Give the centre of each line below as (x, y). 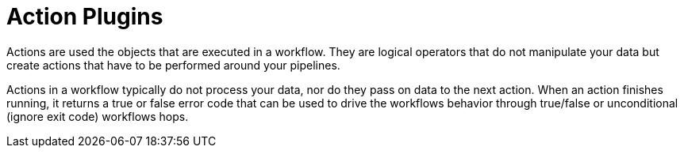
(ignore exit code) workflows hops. (98, 116)
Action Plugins (85, 17)
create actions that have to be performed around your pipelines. (173, 65)
